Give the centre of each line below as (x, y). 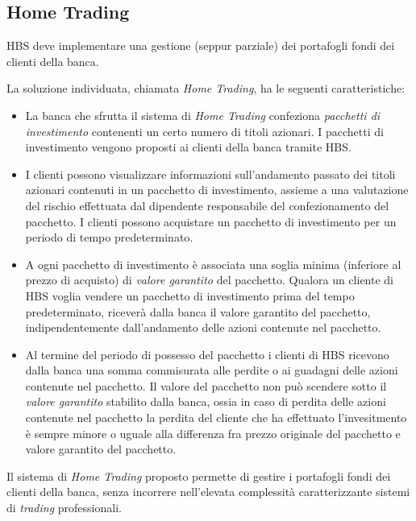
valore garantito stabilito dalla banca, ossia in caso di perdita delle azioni (206, 401)
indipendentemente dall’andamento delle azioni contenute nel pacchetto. (203, 327)
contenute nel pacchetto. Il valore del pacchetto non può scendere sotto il (206, 385)
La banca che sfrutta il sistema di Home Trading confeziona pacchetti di (203, 115)
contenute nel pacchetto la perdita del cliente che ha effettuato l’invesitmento (216, 418)
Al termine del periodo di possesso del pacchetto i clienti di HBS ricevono (207, 354)
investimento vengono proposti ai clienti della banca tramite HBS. (188, 147)
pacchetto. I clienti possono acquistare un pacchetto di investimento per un (211, 221)
